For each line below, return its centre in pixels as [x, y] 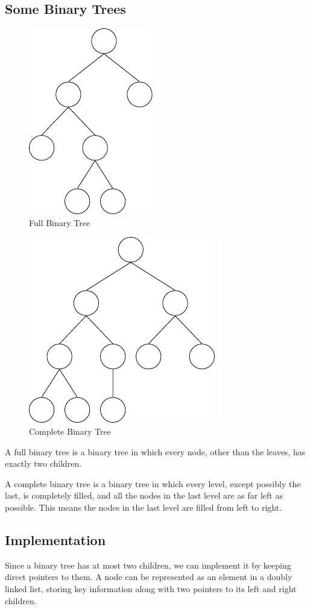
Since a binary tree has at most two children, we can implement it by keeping [148, 565]
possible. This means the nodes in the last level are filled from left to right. [144, 507]
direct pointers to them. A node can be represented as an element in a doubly [149, 577]
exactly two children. [43, 463]
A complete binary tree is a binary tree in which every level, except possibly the [153, 483]
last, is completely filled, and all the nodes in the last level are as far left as [144, 495]
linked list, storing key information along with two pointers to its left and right [151, 588]
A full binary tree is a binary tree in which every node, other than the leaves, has [155, 451]
